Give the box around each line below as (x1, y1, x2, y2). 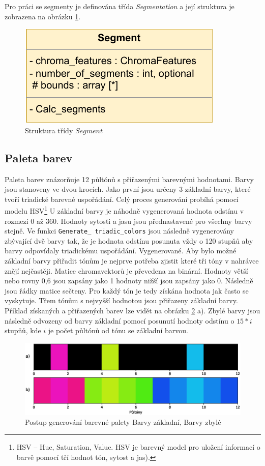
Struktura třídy (25, 125, 73, 135)
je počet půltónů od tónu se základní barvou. (48, 325, 188, 336)
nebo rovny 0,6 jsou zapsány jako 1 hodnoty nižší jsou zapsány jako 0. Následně (5, 275, 253, 286)
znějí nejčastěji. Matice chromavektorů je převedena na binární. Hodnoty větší (5, 265, 248, 276)
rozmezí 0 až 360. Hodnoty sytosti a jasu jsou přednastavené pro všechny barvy (5, 215, 252, 226)
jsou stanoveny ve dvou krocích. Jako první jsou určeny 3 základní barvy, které (5, 184, 251, 194)
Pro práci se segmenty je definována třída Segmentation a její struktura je (5, 1, 234, 11)
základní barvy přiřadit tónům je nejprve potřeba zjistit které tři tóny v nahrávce (5, 255, 259, 266)
